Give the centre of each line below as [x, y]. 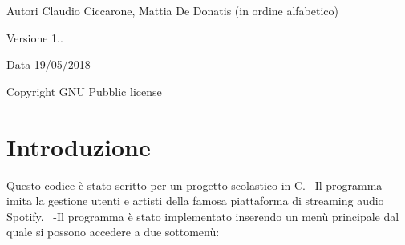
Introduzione [79, 146]
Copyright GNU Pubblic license [84, 91]
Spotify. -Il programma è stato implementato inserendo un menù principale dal [203, 216]
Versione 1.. [35, 37]
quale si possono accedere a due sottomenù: [113, 232]
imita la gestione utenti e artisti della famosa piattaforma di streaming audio [195, 201]
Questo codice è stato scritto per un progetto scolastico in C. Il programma [194, 185]
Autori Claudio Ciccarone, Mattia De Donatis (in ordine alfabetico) [173, 10]
